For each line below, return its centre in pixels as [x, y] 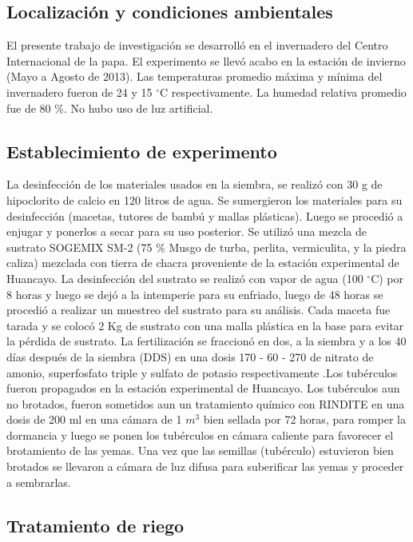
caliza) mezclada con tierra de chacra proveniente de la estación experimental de [203, 263]
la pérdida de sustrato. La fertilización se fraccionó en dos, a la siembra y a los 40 [206, 341]
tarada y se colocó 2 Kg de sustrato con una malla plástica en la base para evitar [205, 325]
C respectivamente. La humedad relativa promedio [283, 92]
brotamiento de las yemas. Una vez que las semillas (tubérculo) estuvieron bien [200, 450]
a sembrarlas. [39, 482]
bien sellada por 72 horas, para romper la [304, 419]
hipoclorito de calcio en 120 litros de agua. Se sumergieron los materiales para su [205, 199]
